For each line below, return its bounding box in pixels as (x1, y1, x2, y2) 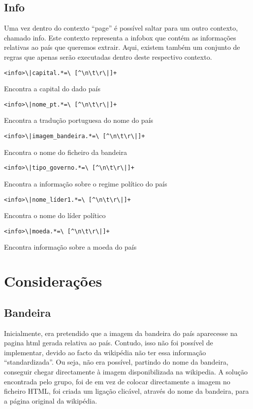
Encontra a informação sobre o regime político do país (4, 178, 167, 188)
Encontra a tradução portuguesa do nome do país (4, 115, 154, 125)
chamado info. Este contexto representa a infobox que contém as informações (4, 32, 236, 42)
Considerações (4, 271, 102, 291)
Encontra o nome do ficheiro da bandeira (4, 147, 127, 157)
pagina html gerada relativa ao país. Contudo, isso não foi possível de (4, 337, 213, 348)
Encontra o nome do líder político (4, 210, 106, 221)
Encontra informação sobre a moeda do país (4, 242, 137, 252)
